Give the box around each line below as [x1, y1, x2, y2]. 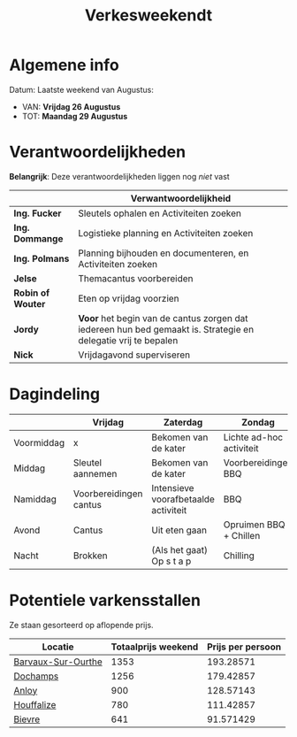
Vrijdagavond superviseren [78, 349, 191, 361]
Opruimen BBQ [223, 518, 286, 531]
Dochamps [13, 670, 59, 682]
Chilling [223, 549, 255, 562]
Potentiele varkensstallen [9, 590, 202, 610]
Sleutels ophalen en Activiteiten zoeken [78, 207, 241, 219]
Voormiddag [13, 436, 65, 449]
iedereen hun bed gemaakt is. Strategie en [78, 323, 255, 335]
